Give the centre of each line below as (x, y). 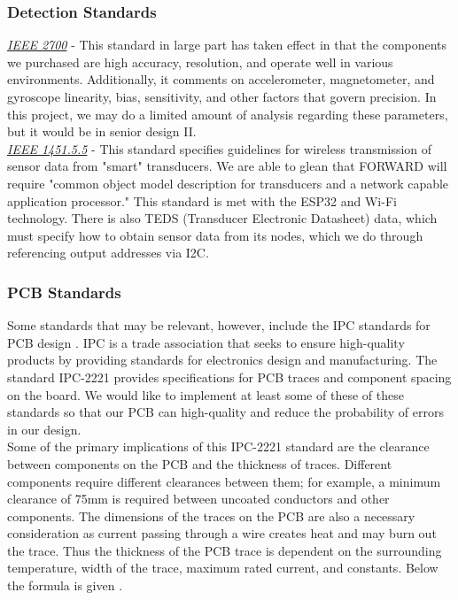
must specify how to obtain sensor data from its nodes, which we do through (215, 235)
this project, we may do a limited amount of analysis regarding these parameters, (228, 114)
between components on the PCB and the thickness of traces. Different (200, 463)
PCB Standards (64, 292)
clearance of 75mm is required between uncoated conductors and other (198, 499)
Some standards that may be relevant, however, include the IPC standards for (219, 325)
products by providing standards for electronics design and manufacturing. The (222, 360)
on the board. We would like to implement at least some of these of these (206, 394)
